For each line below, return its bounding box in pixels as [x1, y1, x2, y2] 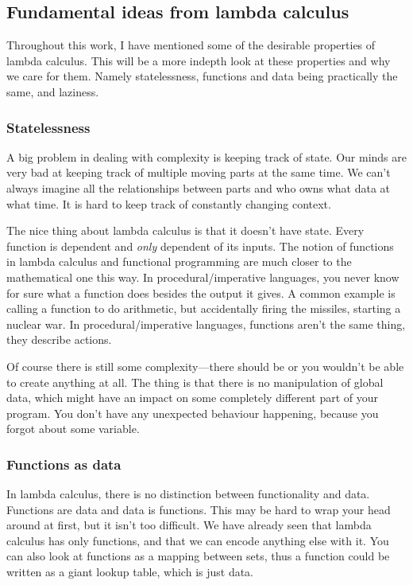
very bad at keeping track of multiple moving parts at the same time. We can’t [6, 164, 391, 181]
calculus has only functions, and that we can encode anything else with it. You [6, 532, 389, 548]
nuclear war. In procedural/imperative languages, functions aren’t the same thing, [6, 315, 406, 332]
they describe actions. [6, 331, 112, 348]
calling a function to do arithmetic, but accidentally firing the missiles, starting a [6, 300, 401, 317]
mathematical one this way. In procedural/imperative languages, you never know [6, 268, 399, 285]
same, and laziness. [6, 83, 99, 99]
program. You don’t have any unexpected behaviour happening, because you [6, 404, 379, 421]
